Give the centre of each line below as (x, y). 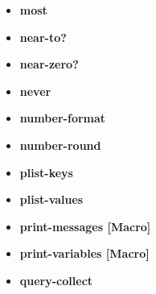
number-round (60, 145)
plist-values (51, 199)
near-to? (43, 37)
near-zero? (49, 64)
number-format (63, 118)
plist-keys (46, 172)
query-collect (56, 280)
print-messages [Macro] (85, 226)
